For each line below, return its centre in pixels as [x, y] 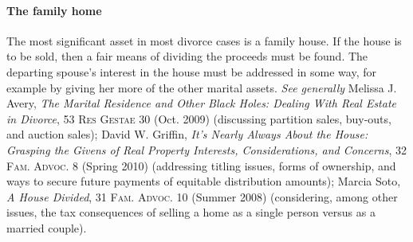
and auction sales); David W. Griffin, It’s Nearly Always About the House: [187, 134]
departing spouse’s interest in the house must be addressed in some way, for [191, 71]
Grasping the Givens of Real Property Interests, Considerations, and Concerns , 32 [206, 149]
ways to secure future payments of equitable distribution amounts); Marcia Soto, [204, 181]
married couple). [47, 227]
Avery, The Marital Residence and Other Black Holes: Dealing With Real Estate [201, 103]
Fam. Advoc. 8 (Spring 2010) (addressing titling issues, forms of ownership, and [201, 165]
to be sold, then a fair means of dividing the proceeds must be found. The [187, 56]
